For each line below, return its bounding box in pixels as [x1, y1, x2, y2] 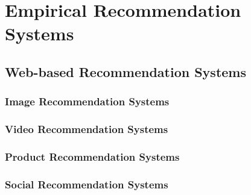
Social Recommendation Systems [5, 176, 168, 191]
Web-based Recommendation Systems [5, 62, 247, 81]
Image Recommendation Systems [5, 94, 170, 109]
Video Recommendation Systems [5, 122, 168, 137]
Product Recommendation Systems [5, 149, 180, 164]
